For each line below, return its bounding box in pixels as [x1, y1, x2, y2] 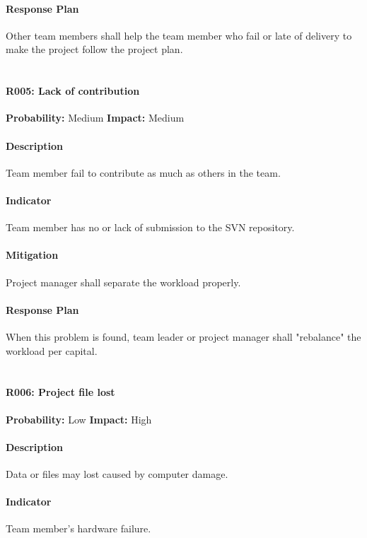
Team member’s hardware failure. [6, 521, 151, 536]
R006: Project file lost [6, 385, 115, 399]
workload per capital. [6, 343, 98, 358]
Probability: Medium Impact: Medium [6, 110, 185, 125]
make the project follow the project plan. [6, 42, 183, 57]
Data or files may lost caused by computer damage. [6, 466, 228, 481]
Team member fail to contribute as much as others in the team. [6, 165, 281, 180]
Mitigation [6, 247, 59, 262]
